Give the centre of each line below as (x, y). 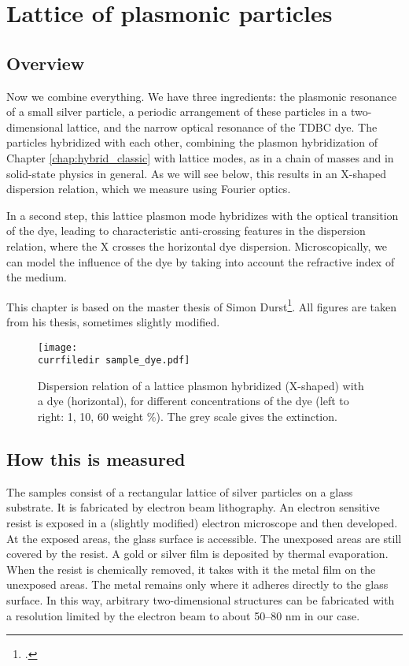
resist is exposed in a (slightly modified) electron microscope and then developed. (202, 523)
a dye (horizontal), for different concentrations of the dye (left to (193, 401)
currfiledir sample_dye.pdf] (114, 361)
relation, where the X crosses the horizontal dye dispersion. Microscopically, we (197, 246)
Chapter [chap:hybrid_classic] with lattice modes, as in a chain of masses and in (200, 157)
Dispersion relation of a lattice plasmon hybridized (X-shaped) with (201, 385)
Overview (46, 63)
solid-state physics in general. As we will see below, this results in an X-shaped (197, 173)
